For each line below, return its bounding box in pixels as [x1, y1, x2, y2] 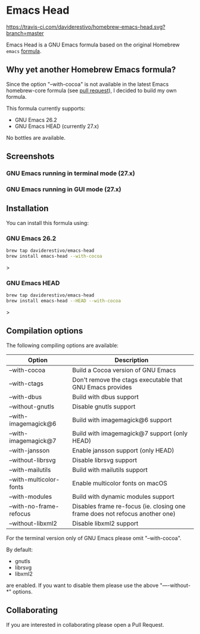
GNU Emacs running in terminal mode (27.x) [6, 169, 135, 177]
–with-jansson [9, 446, 50, 454]
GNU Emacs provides [72, 383, 132, 391]
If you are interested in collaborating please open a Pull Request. [6, 621, 165, 628]
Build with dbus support [72, 392, 139, 401]
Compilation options [6, 326, 83, 336]
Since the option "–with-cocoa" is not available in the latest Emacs [6, 80, 169, 88]
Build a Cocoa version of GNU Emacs [72, 366, 176, 374]
